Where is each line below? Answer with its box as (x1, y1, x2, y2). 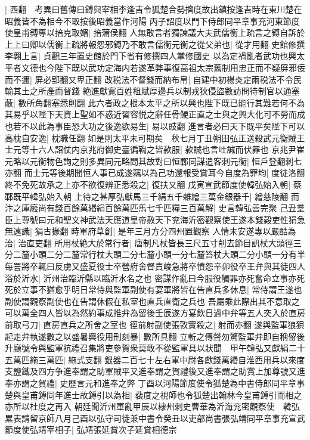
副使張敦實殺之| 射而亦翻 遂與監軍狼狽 (154, 318, 305, 331)
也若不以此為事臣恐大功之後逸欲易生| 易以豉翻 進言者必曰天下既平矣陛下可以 (5, 119, 305, 132)
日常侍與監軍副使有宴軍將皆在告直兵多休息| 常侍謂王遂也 (79, 283, 302, 296)
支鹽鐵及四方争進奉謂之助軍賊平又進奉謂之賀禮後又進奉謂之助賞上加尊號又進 (5, 365, 305, 377)
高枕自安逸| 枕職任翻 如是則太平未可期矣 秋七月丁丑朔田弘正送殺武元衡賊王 (5, 131, 305, 144)
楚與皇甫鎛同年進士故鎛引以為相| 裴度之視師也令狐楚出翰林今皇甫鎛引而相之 (5, 388, 302, 401)
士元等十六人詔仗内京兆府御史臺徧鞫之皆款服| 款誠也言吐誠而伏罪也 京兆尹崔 (5, 143, 305, 156)
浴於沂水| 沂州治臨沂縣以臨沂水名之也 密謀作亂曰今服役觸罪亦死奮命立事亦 (5, 271, 297, 284)
